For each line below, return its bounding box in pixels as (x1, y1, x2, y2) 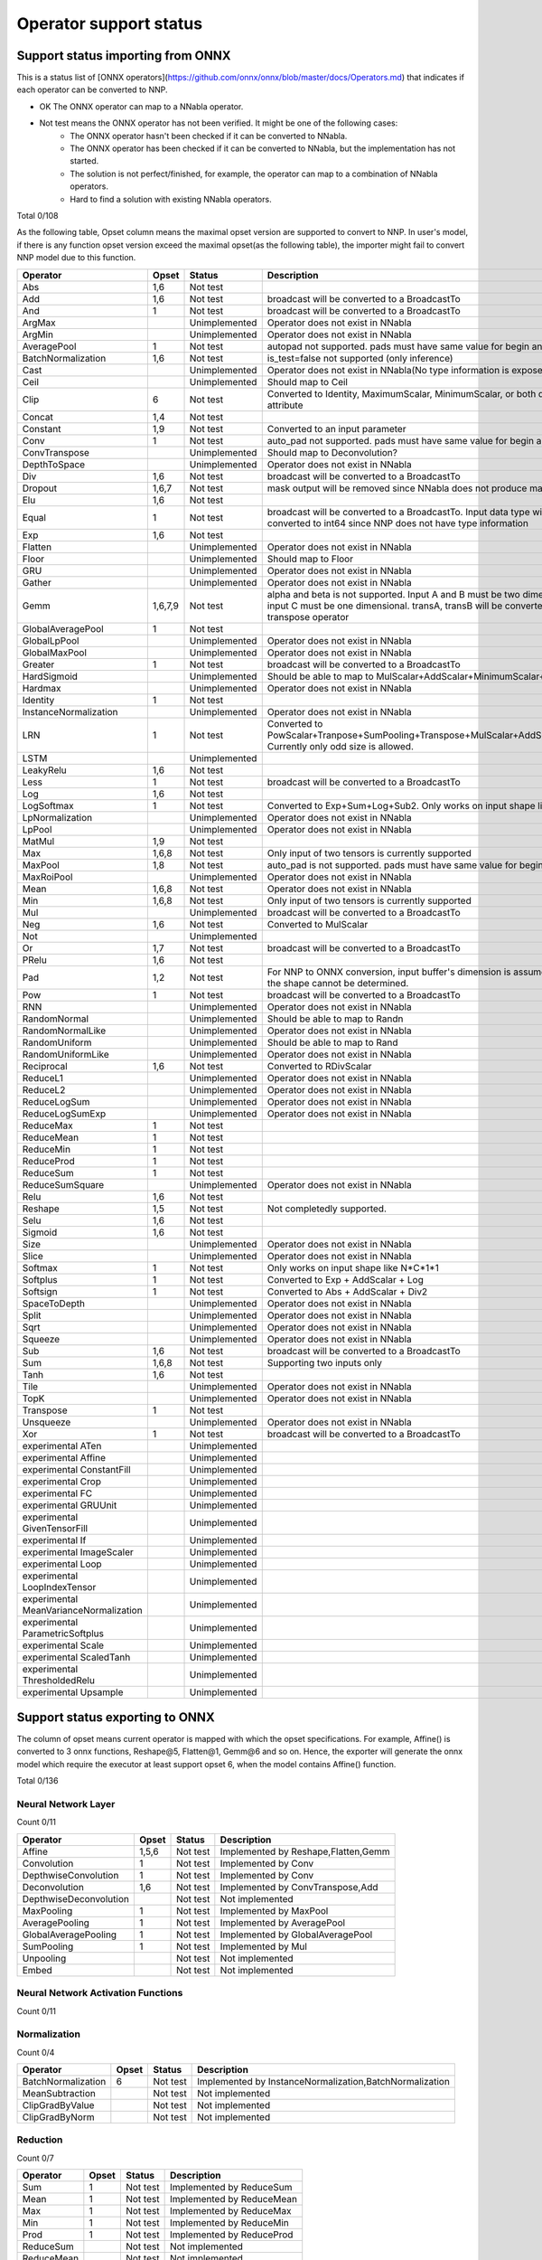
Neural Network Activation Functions (16, 1987, 183, 2000)
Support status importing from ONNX (16, 48, 231, 63)
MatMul (22, 834, 55, 847)
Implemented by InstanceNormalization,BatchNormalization (197, 2076, 451, 2088)
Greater (22, 658, 55, 671)
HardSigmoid (22, 670, 79, 683)
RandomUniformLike (22, 1048, 110, 1060)
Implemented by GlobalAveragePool (220, 1928, 373, 1941)
